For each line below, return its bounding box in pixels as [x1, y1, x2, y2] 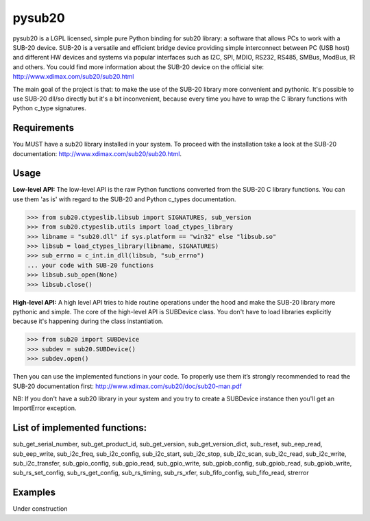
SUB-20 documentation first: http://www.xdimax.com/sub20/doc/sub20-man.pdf [12, 382, 243, 390]
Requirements [12, 122, 75, 134]
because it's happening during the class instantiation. [12, 317, 164, 325]
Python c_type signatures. [12, 104, 87, 112]
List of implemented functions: [12, 422, 147, 434]
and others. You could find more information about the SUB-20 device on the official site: [12, 62, 264, 71]
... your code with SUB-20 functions [27, 261, 154, 269]
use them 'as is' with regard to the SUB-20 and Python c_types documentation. [12, 195, 236, 203]
